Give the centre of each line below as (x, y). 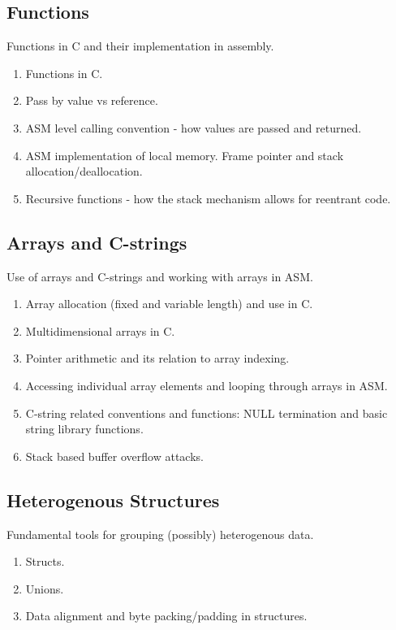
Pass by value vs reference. (92, 100)
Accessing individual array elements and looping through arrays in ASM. (207, 385)
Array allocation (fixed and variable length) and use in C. (169, 304)
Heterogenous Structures (113, 500)
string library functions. (84, 429)
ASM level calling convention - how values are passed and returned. (194, 127)
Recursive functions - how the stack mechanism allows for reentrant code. (208, 198)
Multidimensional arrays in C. (100, 330)
